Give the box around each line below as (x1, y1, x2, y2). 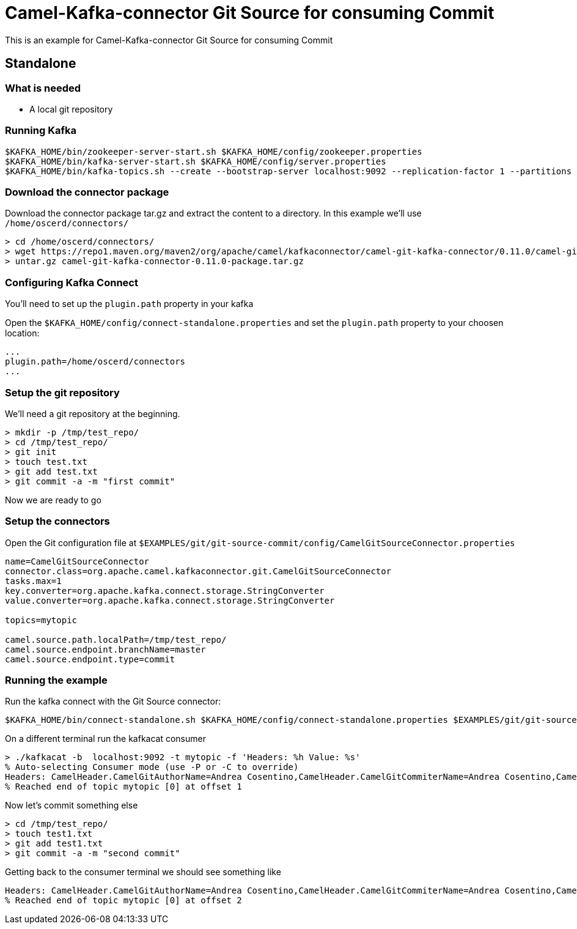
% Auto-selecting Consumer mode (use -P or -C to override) (5, 762, 299, 772)
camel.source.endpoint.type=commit (5, 654, 175, 664)
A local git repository (29, 103, 113, 114)
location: (5, 328, 40, 339)
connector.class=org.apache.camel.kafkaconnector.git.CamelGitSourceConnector (5, 566, 392, 576)
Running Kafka (5, 124, 76, 137)
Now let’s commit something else (5, 800, 138, 811)
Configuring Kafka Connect (5, 276, 138, 289)
